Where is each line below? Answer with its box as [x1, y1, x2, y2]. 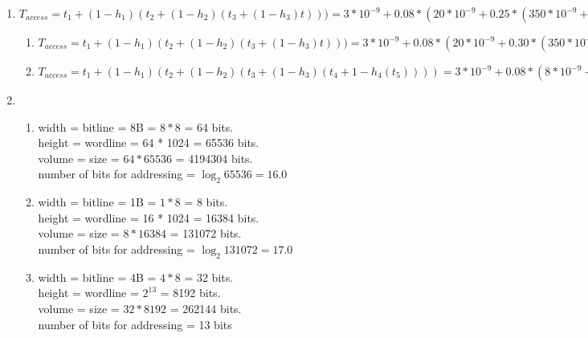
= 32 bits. [184, 268, 234, 285]
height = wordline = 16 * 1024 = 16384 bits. [38, 209, 259, 226]
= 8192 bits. [160, 284, 221, 301]
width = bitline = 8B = [38, 118, 157, 135]
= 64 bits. [184, 118, 234, 135]
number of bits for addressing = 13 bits [38, 316, 232, 332]
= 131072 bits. [169, 225, 242, 242]
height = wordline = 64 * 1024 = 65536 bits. [38, 134, 259, 151]
